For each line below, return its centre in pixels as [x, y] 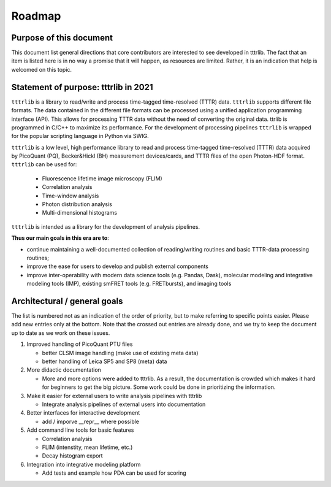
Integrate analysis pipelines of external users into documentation [124, 404]
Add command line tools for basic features [80, 430]
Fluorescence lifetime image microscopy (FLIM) [102, 178]
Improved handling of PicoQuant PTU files [80, 344]
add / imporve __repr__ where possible [91, 421]
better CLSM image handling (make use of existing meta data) [120, 353]
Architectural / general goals [67, 301]
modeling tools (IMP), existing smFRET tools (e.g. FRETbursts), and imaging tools [129, 284]
